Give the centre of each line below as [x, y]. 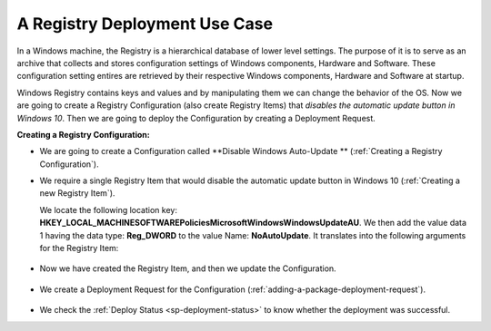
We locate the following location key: [108, 209]
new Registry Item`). [77, 193]
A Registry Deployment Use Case [145, 24]
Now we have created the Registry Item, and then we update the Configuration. [188, 268]
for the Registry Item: [79, 248]
